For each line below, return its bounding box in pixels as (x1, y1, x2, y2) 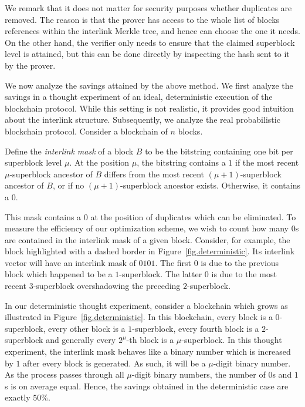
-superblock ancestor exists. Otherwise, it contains (120, 179, 300, 191)
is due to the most (211, 268, 277, 280)
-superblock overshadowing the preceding (33, 280, 181, 292)
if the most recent (235, 156, 299, 169)
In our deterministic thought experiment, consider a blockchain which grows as (5, 299, 288, 311)
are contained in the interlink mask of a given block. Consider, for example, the (5, 233, 290, 245)
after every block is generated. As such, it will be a (23, 356, 206, 369)
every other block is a (48, 322, 126, 334)
